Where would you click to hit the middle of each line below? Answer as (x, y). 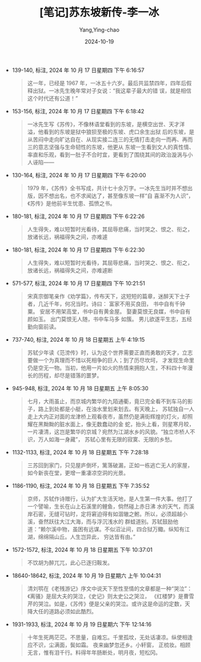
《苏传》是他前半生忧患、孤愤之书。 (71, 203)
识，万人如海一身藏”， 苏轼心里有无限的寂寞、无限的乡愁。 (101, 439)
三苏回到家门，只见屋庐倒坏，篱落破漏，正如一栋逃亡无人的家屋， (110, 465)
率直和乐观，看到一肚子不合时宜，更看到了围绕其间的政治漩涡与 (107, 154)
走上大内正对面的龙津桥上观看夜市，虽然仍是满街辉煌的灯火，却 (107, 416)
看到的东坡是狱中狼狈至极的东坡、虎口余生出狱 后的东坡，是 (119, 132)
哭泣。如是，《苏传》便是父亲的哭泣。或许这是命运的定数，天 (114, 604)
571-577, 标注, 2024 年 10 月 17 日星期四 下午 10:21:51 (79, 283)
